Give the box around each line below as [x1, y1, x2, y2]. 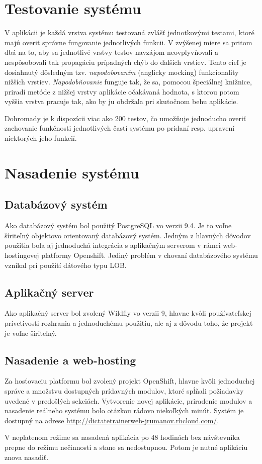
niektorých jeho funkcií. [5, 133, 77, 143]
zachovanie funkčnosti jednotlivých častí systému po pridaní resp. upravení [5, 123, 235, 133]
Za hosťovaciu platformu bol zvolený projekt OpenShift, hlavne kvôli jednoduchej [5, 376, 255, 386]
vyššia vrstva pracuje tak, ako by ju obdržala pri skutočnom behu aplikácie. [5, 96, 238, 107]
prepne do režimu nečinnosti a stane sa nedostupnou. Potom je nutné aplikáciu [5, 441, 248, 452]
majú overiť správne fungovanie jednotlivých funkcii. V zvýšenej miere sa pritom [5, 37, 252, 47]
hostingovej [5, 250, 39, 260]
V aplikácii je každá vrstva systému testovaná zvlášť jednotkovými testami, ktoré [5, 27, 254, 38]
